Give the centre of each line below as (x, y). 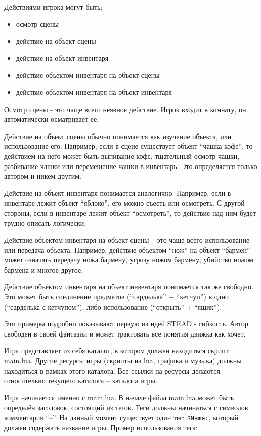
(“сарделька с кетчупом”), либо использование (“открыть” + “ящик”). (113, 306)
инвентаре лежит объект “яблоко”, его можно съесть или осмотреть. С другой (124, 203)
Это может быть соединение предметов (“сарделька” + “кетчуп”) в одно (116, 297)
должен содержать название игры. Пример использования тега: (101, 427)
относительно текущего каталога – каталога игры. (81, 380)
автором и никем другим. (43, 176)
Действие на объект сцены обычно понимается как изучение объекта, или (118, 136)
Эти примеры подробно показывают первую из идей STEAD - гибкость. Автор (126, 324)
